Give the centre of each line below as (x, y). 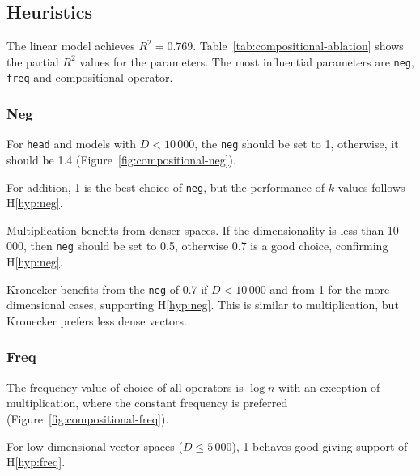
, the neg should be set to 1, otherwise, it (297, 144)
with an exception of (329, 387)
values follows (371, 187)
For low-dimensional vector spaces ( (95, 446)
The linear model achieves (71, 46)
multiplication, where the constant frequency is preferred (147, 403)
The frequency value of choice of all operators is (125, 387)
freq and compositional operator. (90, 77)
